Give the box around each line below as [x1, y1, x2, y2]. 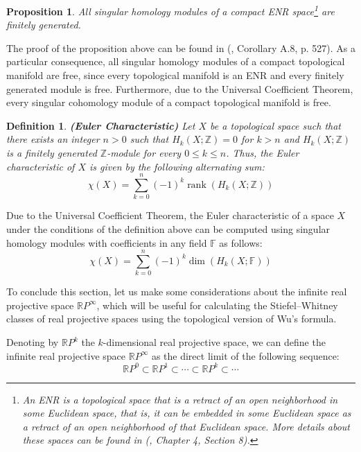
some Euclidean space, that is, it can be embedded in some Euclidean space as [22, 406, 351, 420]
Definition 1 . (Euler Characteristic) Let [6, 118, 195, 132]
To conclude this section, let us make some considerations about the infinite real [6, 284, 347, 299]
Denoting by [6, 335, 59, 349]
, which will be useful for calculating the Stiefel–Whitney [96, 297, 338, 312]
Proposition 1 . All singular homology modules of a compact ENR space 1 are [6, 2, 335, 18]
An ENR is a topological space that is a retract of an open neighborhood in [22, 392, 338, 406]
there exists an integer [6, 132, 100, 146]
